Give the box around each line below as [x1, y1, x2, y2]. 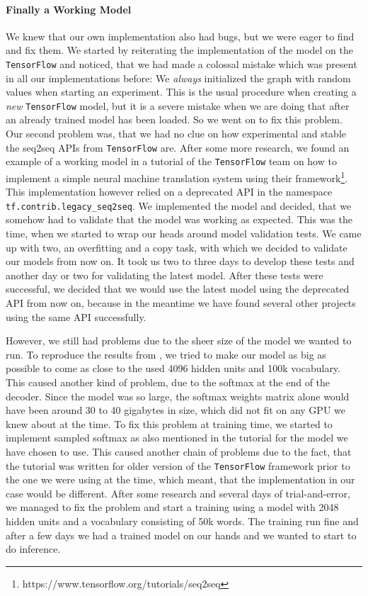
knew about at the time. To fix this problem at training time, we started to [6, 416, 333, 431]
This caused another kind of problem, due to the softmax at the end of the [6, 375, 330, 390]
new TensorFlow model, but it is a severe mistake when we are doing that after [6, 98, 350, 113]
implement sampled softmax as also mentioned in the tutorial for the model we [6, 430, 348, 445]
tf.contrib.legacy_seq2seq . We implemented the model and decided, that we [6, 198, 352, 213]
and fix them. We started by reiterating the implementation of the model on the [6, 43, 353, 57]
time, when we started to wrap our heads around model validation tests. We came [6, 226, 362, 241]
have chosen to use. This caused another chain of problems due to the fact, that [6, 444, 352, 459]
